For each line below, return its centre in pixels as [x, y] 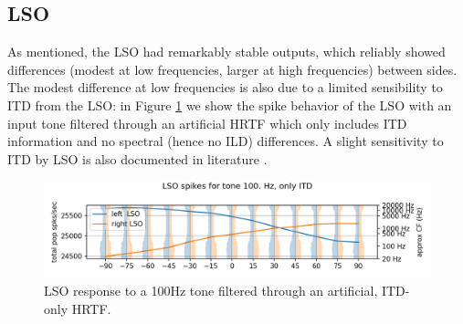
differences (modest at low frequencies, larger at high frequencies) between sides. [232, 69]
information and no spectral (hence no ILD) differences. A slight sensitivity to [226, 141]
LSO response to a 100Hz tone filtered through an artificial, [211, 290]
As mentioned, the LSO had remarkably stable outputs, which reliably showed [226, 52]
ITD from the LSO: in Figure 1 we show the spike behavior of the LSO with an [230, 105]
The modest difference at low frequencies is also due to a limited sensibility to [225, 87]
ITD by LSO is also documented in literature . [137, 158]
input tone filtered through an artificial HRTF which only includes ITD [207, 123]
